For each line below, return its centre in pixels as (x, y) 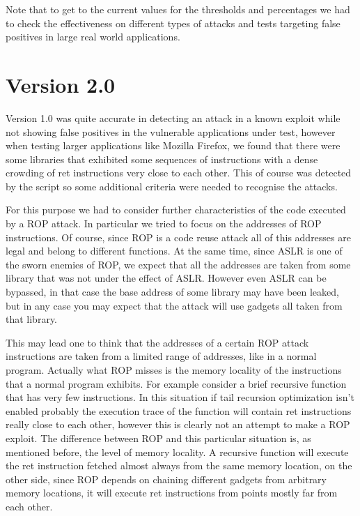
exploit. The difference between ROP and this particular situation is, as (158, 438)
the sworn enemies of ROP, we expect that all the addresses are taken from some (178, 264)
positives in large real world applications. (93, 37)
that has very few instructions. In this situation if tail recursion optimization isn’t (180, 397)
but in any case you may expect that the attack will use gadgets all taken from (174, 305)
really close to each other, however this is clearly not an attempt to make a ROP (178, 424)
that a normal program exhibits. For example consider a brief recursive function (176, 383)
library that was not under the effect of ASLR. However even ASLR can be (166, 278)
